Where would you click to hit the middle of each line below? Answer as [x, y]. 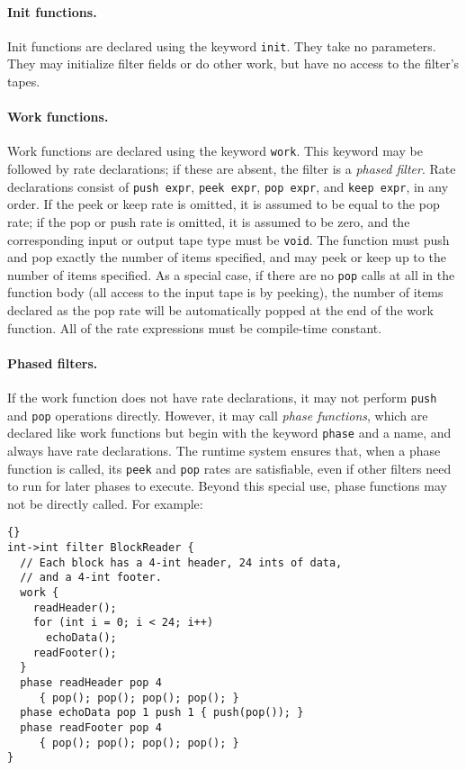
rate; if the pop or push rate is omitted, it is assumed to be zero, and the [209, 221]
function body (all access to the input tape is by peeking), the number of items [225, 292]
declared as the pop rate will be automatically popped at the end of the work [220, 310]
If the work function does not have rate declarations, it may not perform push [222, 398]
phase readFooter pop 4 [91, 727]
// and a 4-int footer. [91, 578]
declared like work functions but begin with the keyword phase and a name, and [229, 433]
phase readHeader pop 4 [91, 682]
